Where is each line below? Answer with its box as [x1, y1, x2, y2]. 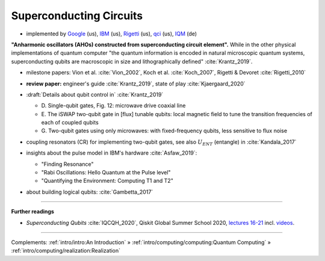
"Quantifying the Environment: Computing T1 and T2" [41, 177, 174, 185]
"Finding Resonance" [41, 160, 94, 168]
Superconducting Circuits [11, 9, 143, 22]
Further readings [11, 208, 54, 215]
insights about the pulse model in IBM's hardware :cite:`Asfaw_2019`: [26, 149, 197, 156]
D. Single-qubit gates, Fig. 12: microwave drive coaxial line [41, 102, 186, 109]
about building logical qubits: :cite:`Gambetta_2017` [26, 188, 153, 195]
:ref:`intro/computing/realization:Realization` [11, 247, 120, 254]
